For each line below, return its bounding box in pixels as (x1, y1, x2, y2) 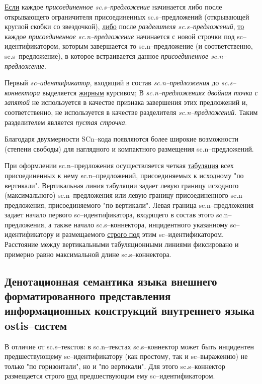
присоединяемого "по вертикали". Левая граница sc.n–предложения (48, 199, 254, 210)
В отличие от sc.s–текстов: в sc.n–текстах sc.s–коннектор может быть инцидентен (5, 341, 254, 351)
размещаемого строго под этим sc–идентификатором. (62, 229, 224, 239)
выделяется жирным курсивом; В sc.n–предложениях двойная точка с (42, 87, 258, 97)
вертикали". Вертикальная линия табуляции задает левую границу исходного (5, 180, 239, 190)
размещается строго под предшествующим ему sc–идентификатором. (5, 370, 215, 381)
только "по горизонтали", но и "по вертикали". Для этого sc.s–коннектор (5, 360, 225, 371)
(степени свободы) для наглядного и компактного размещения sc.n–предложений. (5, 143, 254, 154)
